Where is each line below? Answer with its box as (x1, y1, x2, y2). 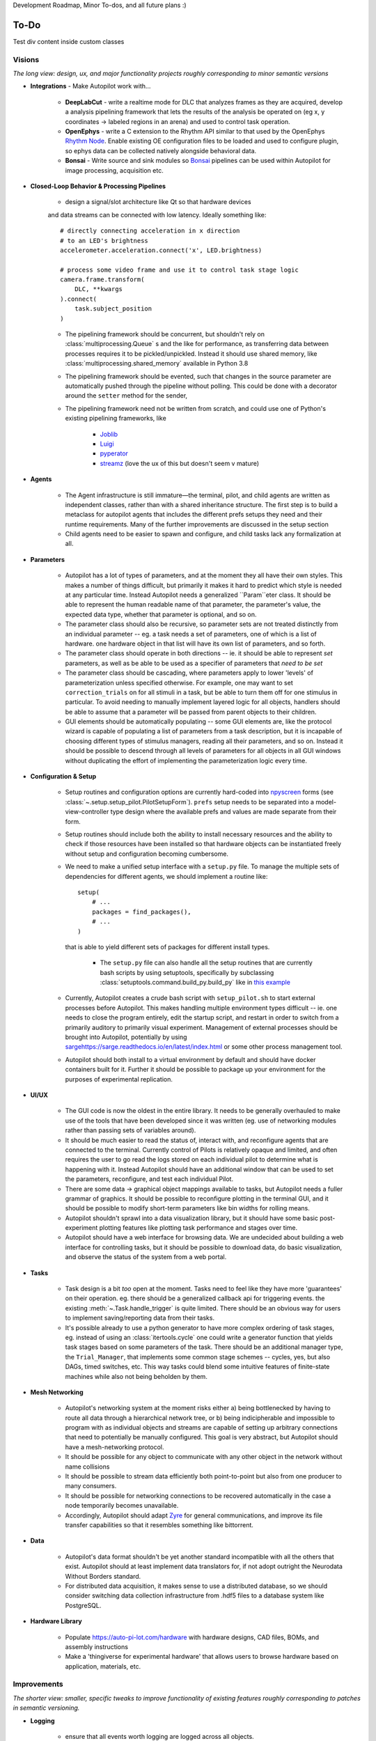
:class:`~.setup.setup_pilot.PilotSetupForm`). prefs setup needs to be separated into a (65, 797, 315, 806)
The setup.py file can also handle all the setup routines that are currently (100, 958, 313, 967)
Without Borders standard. (65, 1572, 141, 1580)
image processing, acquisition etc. (65, 166, 164, 174)
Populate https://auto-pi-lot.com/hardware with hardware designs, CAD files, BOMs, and (65, 1633, 320, 1641)
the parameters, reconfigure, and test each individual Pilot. (65, 1175, 233, 1183)
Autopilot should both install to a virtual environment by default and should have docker (65, 1055, 316, 1063)
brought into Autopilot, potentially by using (65, 1033, 187, 1041)
